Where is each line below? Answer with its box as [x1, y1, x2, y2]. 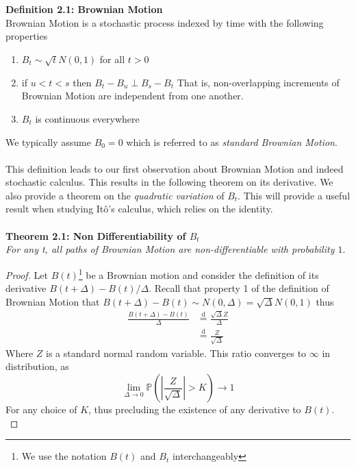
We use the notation [21, 449, 107, 463]
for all [99, 51, 125, 66]
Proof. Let [5, 267, 48, 282]
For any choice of [5, 402, 77, 416]
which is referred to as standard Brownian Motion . [126, 134, 338, 149]
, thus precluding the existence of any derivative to [88, 402, 301, 416]
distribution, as [5, 359, 69, 373]
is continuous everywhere [35, 111, 140, 125]
